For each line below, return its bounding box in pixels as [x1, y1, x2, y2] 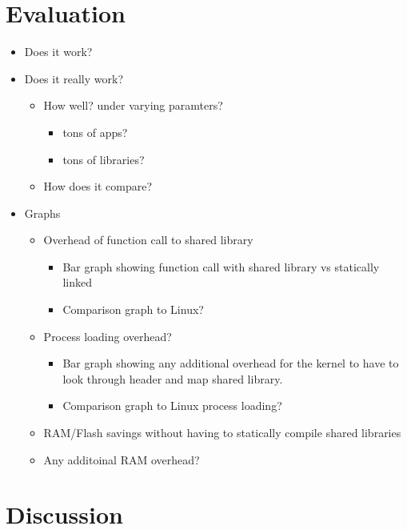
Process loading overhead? [43, 327, 172, 344]
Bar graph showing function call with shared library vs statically [62, 258, 380, 275]
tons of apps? [62, 123, 128, 140]
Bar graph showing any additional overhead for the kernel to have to [62, 355, 399, 371]
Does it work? [24, 43, 93, 60]
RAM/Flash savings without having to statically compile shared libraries [43, 424, 401, 441]
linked [62, 274, 92, 291]
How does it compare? [43, 178, 153, 195]
